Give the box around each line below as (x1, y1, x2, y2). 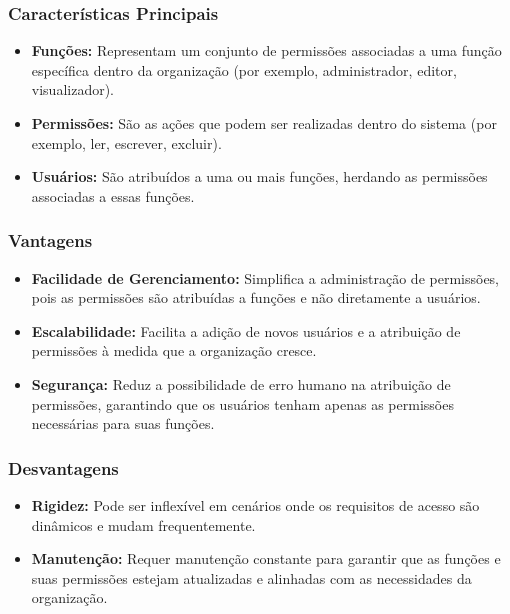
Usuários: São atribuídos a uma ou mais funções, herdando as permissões (31, 166, 488, 187)
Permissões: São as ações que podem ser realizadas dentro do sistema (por (31, 113, 497, 133)
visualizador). (31, 79, 114, 100)
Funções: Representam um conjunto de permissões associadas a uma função (31, 40, 502, 61)
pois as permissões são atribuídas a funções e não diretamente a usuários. (31, 287, 481, 308)
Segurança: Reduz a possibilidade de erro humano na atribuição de (31, 373, 451, 394)
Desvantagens (8, 455, 119, 480)
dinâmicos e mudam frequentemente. (31, 514, 256, 535)
